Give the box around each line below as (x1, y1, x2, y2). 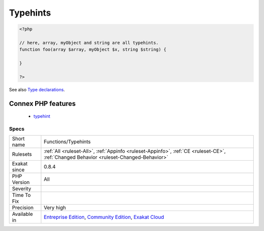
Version (12, 179, 30, 186)
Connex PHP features (9, 99, 76, 107)
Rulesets (12, 151, 32, 158)
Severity (12, 186, 31, 192)
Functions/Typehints (44, 138, 91, 145)
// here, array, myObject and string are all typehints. (19, 40, 159, 45)
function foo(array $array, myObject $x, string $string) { (19, 47, 167, 52)
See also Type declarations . (9, 86, 66, 92)
